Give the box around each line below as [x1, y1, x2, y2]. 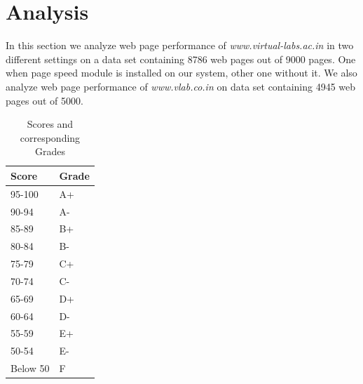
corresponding [20, 130, 81, 145]
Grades [34, 144, 65, 159]
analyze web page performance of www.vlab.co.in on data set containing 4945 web [6, 79, 356, 93]
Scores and [27, 117, 74, 131]
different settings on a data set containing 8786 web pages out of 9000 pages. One [6, 51, 356, 66]
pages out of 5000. [6, 93, 83, 107]
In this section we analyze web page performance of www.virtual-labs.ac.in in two [6, 38, 354, 53]
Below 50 [11, 361, 50, 376]
